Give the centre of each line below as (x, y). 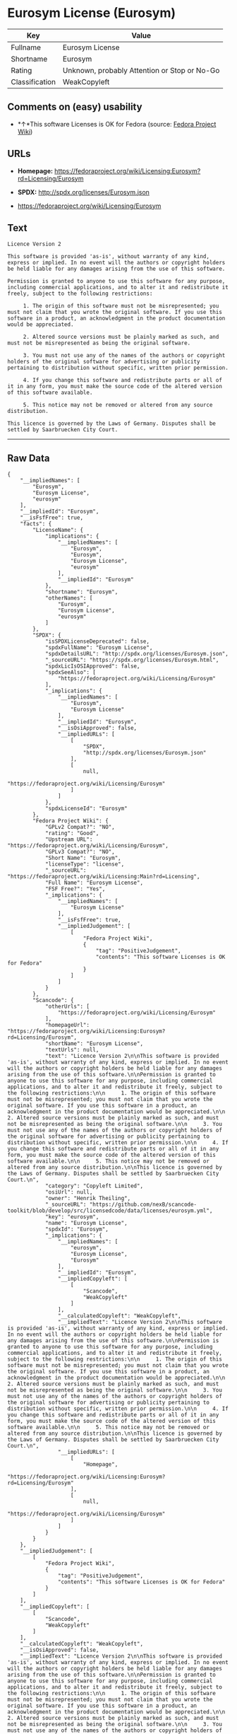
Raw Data (29, 458)
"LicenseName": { (58, 530)
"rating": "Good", (72, 833)
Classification (34, 81)
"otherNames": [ (69, 598)
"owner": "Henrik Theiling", (88, 1199)
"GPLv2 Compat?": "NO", (80, 827)
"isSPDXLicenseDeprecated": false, (97, 641)
